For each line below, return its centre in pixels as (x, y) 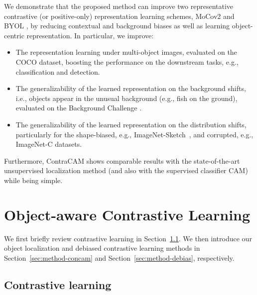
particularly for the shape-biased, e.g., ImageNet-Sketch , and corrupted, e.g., (134, 134)
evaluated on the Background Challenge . (79, 108)
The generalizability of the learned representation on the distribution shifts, (131, 124)
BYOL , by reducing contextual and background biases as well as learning (117, 26)
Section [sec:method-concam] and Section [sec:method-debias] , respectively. (119, 257)
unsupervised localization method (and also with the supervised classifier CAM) (126, 170)
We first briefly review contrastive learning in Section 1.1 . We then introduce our (128, 238)
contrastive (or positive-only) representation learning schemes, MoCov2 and (119, 16)
